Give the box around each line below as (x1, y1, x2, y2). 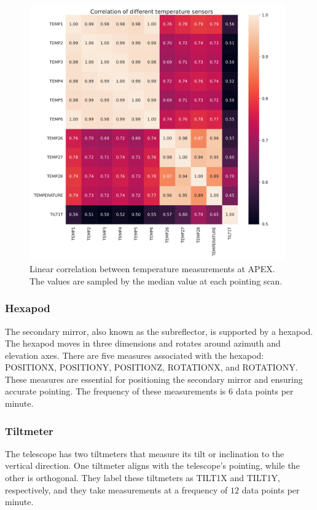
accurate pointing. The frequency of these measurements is (5, 385, 226, 398)
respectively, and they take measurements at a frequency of (5, 483, 228, 496)
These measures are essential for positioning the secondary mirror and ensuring (5, 372, 303, 385)
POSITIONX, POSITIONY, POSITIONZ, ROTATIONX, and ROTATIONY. (5, 361, 298, 374)
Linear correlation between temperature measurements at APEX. (29, 262, 275, 275)
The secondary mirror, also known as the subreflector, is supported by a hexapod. (5, 324, 313, 337)
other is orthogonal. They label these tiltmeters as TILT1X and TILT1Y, (5, 471, 281, 484)
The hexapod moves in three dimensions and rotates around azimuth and (5, 337, 281, 350)
